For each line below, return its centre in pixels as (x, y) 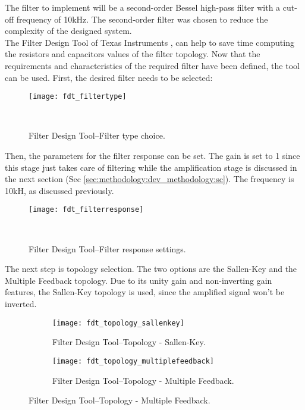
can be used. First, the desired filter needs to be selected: (109, 77)
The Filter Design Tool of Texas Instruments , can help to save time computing (150, 42)
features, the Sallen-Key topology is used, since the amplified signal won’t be (145, 292)
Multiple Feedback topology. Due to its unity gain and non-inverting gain (139, 280)
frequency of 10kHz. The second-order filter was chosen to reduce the (142, 19)
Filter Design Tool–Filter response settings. (107, 248)
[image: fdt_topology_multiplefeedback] (133, 361)
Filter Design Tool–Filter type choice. (97, 135)
